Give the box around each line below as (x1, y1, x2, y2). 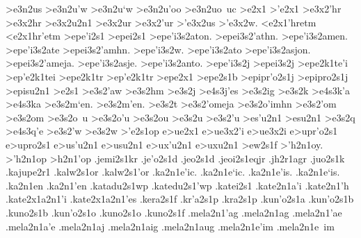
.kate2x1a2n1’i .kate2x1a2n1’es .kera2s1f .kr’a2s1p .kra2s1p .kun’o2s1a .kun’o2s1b (6, 192, 354, 206)
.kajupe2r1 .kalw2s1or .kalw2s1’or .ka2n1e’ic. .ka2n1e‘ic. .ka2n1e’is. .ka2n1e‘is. (6, 164, 340, 179)
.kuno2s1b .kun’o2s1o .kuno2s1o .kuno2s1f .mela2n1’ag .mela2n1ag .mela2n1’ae (6, 205, 342, 219)
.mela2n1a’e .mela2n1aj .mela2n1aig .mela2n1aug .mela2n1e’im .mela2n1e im (6, 219, 335, 233)
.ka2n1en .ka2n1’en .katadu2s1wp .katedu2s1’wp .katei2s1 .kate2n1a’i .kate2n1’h (6, 178, 349, 192)
